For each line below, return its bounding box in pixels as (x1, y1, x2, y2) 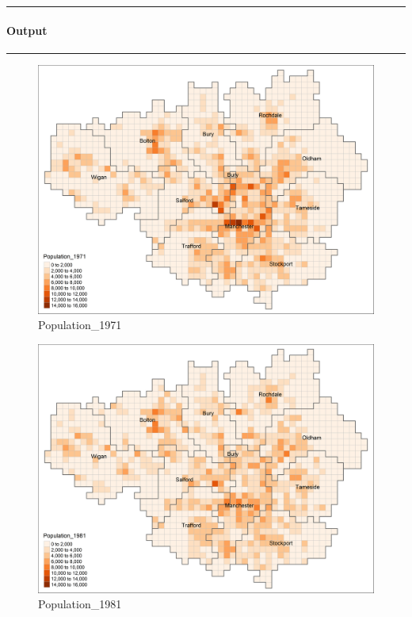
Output (6, 21, 48, 38)
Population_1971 (38, 316, 122, 333)
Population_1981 (38, 596, 122, 612)
